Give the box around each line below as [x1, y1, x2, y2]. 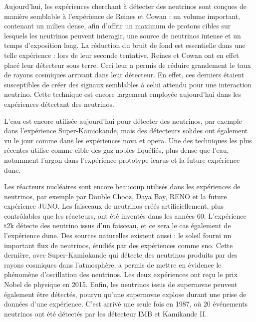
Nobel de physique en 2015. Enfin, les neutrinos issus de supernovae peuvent [4, 279, 238, 290]
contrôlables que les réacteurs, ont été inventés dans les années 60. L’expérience [4, 210, 247, 221]
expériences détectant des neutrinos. [4, 98, 114, 109]
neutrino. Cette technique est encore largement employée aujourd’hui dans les [4, 89, 241, 99]
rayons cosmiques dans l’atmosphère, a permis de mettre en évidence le [4, 259, 222, 270]
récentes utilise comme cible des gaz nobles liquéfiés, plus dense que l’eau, [4, 145, 229, 155]
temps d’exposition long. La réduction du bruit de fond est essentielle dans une [4, 40, 246, 50]
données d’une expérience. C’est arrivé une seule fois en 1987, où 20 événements [4, 299, 248, 309]
